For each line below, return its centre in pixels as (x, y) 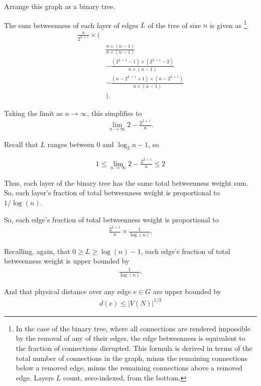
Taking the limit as (33, 113)
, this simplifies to (114, 113)
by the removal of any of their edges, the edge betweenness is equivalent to (130, 338)
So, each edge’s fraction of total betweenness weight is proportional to (111, 219)
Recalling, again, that (37, 251)
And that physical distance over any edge (68, 291)
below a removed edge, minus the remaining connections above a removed (129, 368)
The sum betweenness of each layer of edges (71, 25)
